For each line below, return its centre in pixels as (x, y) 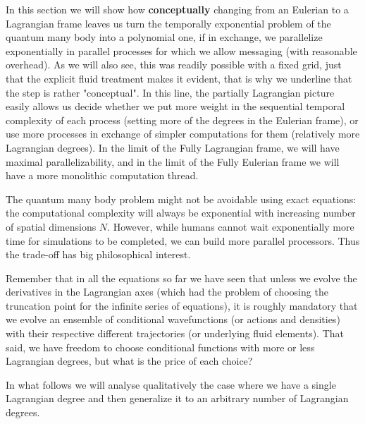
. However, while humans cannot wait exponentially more (231, 226)
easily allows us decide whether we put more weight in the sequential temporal (175, 106)
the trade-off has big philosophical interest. (98, 254)
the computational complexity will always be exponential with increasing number (181, 213)
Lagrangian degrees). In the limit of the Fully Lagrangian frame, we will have (173, 147)
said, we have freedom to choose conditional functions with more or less (160, 347)
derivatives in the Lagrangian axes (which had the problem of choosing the (167, 292)
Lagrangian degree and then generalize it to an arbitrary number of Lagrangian (177, 398)
